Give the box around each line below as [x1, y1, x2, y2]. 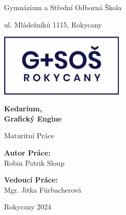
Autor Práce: [4, 147, 51, 158]
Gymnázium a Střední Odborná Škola [4, 2, 122, 12]
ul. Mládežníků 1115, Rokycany [4, 19, 102, 29]
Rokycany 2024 [4, 201, 51, 212]
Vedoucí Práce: [4, 174, 58, 185]
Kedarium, [4, 103, 42, 114]
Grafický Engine [4, 113, 62, 124]
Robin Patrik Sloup [4, 157, 65, 168]
